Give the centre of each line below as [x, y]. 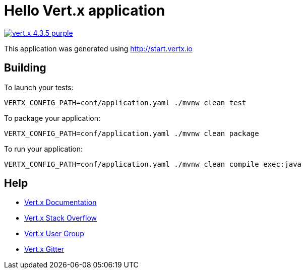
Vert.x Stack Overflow [61, 218]
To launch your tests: [39, 87]
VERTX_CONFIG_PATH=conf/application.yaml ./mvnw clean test [125, 103]
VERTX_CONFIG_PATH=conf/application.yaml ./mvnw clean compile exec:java [153, 164]
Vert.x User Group [54, 234]
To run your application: [43, 149]
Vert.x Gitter [44, 249]
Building [25, 68]
